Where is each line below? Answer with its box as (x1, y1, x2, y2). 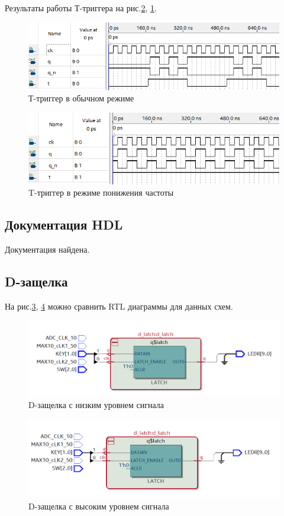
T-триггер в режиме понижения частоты (28, 186, 174, 199)
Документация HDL (5, 215, 123, 234)
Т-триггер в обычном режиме (28, 92, 134, 104)
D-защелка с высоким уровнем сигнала (28, 499, 169, 512)
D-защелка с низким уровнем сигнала (28, 399, 164, 411)
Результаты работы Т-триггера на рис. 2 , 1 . (5, 2, 157, 14)
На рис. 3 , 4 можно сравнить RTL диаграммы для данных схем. (5, 300, 233, 312)
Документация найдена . (5, 243, 90, 256)
